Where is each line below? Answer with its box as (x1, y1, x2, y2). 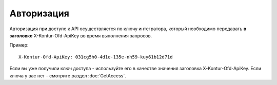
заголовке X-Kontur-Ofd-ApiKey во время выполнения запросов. (9, 32, 152, 38)
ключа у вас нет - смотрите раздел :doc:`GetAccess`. (9, 72, 126, 79)
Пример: (9, 42, 29, 48)
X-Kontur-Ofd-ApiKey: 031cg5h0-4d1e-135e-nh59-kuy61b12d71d (18, 54, 173, 60)
